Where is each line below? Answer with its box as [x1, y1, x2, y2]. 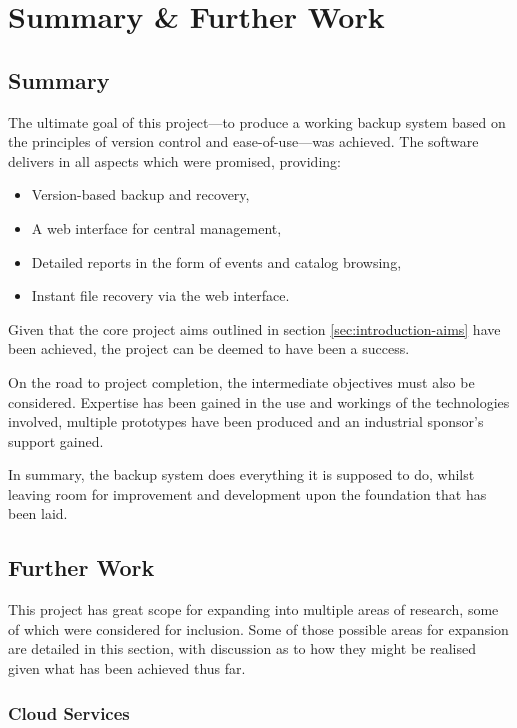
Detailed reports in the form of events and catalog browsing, [31, 251, 402, 272]
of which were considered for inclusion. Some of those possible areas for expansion [8, 618, 509, 639]
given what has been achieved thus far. [8, 658, 246, 679]
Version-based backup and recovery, [31, 184, 250, 205]
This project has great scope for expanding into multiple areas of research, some [8, 599, 499, 620]
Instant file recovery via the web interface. [31, 285, 290, 306]
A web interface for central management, [31, 217, 282, 238]
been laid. [8, 503, 68, 524]
